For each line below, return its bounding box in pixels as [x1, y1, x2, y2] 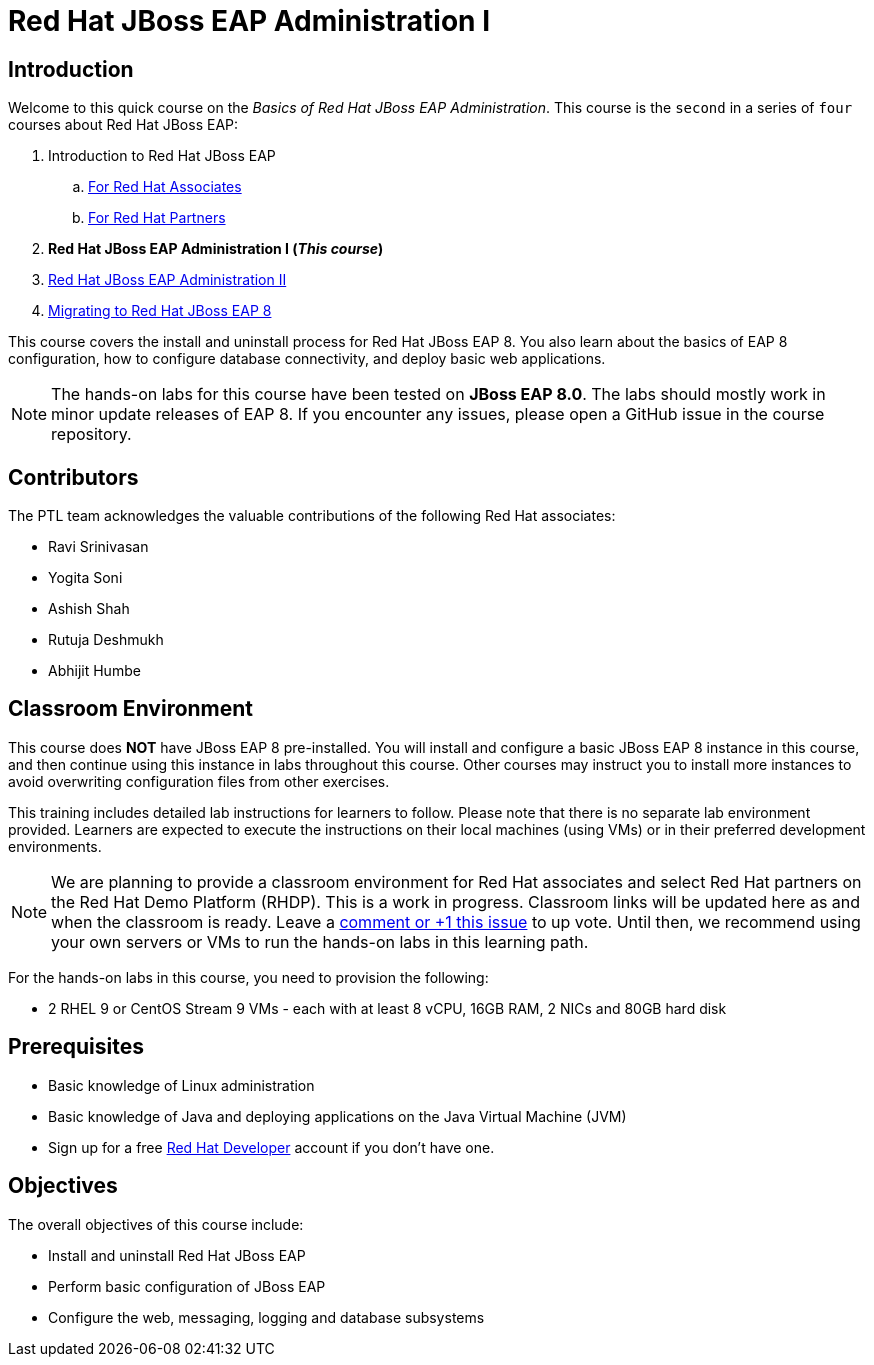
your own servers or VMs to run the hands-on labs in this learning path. [51, 931, 589, 952]
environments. [8, 837, 102, 855]
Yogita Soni [48, 569, 123, 587]
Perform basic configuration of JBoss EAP [48, 1277, 326, 1295]
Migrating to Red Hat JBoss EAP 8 [48, 302, 272, 320]
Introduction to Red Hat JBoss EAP [48, 147, 276, 165]
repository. [51, 424, 132, 445]
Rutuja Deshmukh [48, 631, 164, 649]
